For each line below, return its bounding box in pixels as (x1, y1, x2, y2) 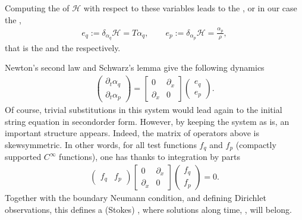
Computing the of (5, 2, 70, 14)
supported (5, 150, 42, 163)
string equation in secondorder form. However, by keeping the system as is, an (5, 115, 290, 127)
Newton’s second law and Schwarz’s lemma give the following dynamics (5, 61, 265, 74)
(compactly (235, 138, 276, 150)
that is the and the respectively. (5, 41, 121, 54)
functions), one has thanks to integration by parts (59, 150, 241, 163)
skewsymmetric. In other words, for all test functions (5, 138, 197, 150)
